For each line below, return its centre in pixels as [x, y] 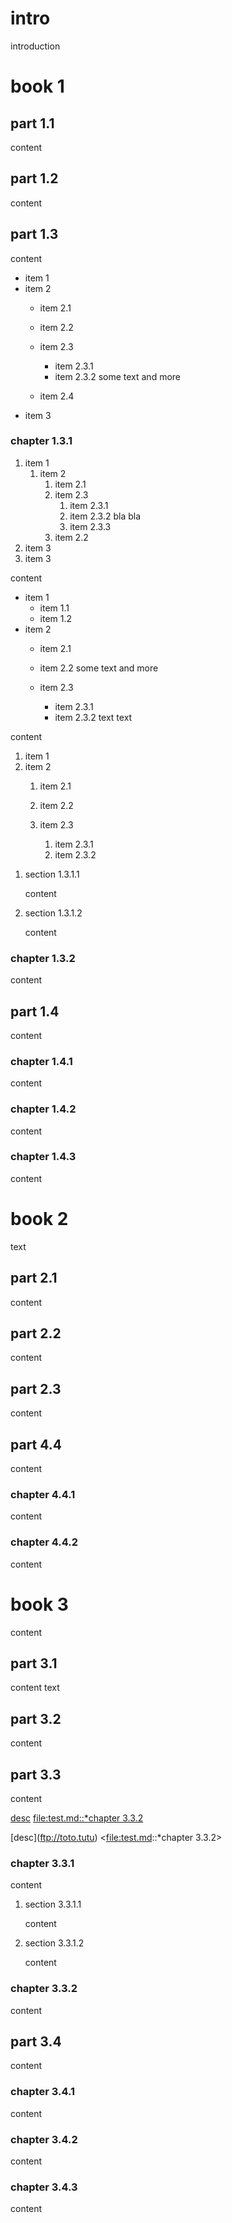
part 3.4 [36, 2041]
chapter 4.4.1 [43, 1494]
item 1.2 [56, 618]
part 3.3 [36, 1774]
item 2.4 [57, 396]
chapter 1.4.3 [43, 1157]
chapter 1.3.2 [43, 958]
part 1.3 [34, 234]
